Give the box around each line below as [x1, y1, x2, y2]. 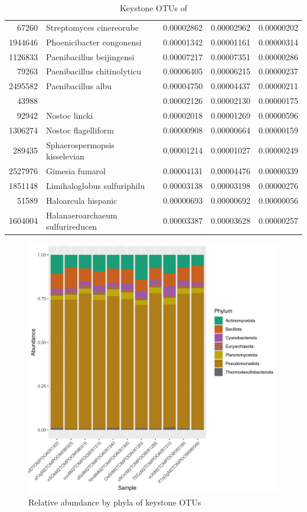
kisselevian [46, 150, 84, 162]
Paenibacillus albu [46, 80, 112, 92]
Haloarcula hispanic [46, 194, 117, 206]
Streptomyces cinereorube [46, 21, 139, 33]
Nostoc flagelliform [46, 123, 114, 136]
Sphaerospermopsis [46, 138, 115, 151]
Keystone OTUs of [119, 2, 188, 14]
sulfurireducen [46, 220, 97, 233]
